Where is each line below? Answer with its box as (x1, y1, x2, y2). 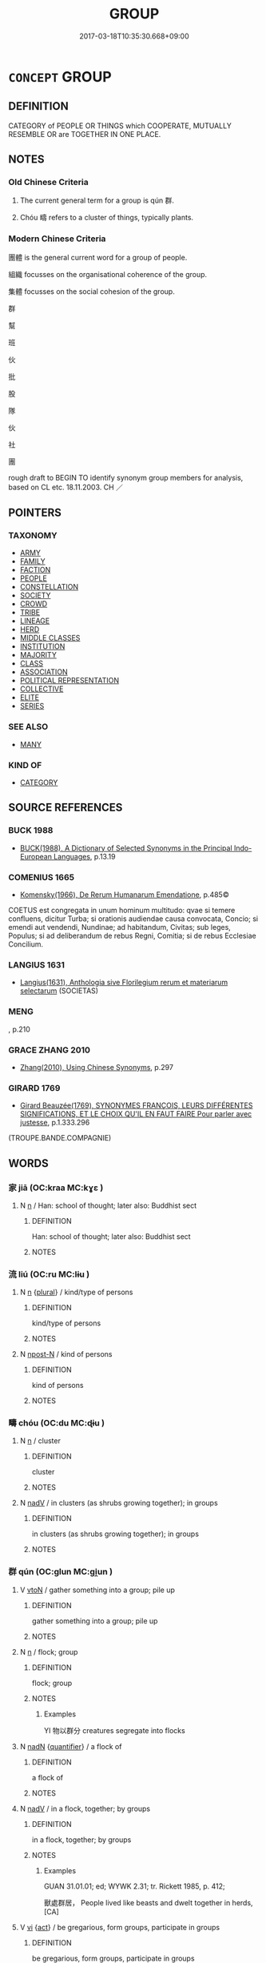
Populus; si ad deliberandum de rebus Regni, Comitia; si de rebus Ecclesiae (8, 931, 257, 940)
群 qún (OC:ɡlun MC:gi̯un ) (8, 1567, 113, 1578)
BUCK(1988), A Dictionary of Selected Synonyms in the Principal (19, 843, 233, 853)
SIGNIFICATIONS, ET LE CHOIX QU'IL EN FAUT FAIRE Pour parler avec (19, 1109, 252, 1119)
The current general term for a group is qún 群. (19, 195, 174, 205)
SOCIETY (19, 590, 51, 601)
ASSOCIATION (19, 667, 68, 677)
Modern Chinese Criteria (8, 233, 106, 244)
